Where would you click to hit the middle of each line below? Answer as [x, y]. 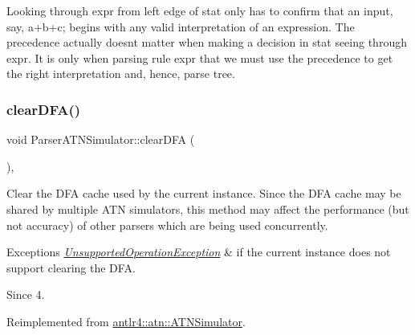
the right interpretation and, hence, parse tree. [121, 74]
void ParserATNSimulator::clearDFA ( [101, 139]
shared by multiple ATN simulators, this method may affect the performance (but [208, 208]
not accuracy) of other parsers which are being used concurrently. [167, 225]
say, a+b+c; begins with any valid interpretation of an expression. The [181, 26]
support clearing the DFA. [71, 267]
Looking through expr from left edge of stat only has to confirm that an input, [200, 10]
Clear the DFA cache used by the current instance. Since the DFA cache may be [204, 193]
